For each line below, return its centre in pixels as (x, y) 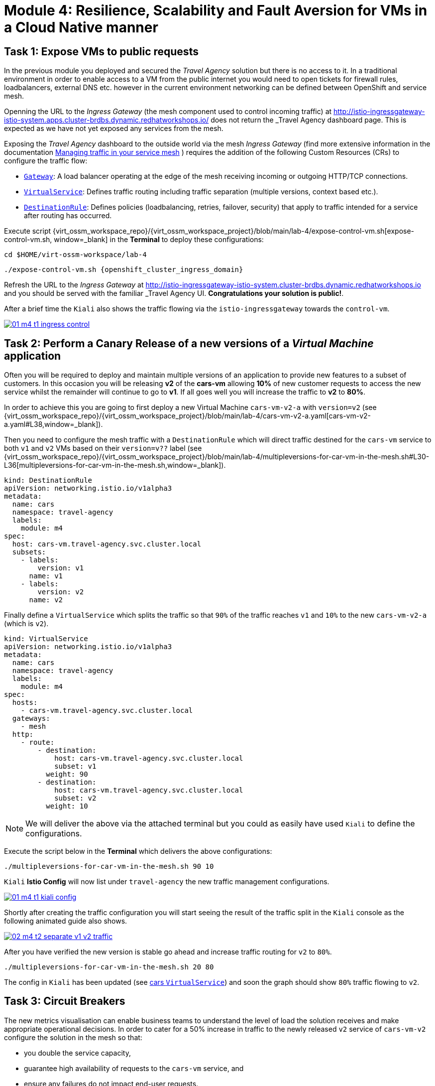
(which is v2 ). (26, 624)
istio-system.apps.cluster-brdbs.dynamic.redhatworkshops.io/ (107, 120)
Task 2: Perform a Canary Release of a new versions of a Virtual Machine (189, 343)
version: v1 (61, 568)
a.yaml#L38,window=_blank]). (54, 424)
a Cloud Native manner (81, 27)
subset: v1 (75, 766)
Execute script (28, 231)
